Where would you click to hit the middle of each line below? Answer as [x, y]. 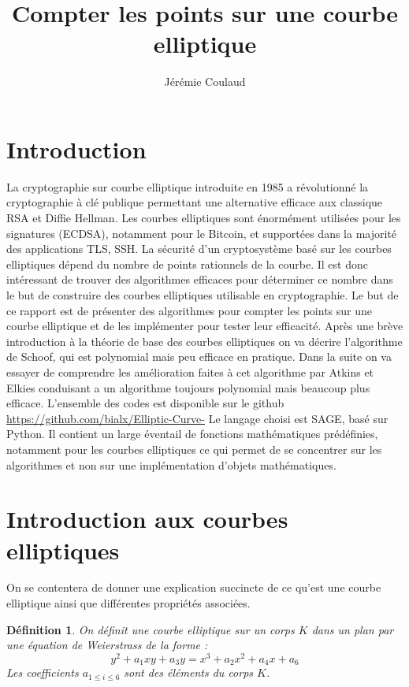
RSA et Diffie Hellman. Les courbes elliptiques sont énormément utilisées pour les [204, 218]
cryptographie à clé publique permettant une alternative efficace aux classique [195, 202]
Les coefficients [43, 672]
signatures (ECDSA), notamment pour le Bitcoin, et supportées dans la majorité [202, 233]
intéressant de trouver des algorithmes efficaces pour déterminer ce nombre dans [200, 279]
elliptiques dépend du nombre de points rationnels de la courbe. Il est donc [187, 264]
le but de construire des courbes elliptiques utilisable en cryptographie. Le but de [203, 295]
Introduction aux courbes [147, 519]
